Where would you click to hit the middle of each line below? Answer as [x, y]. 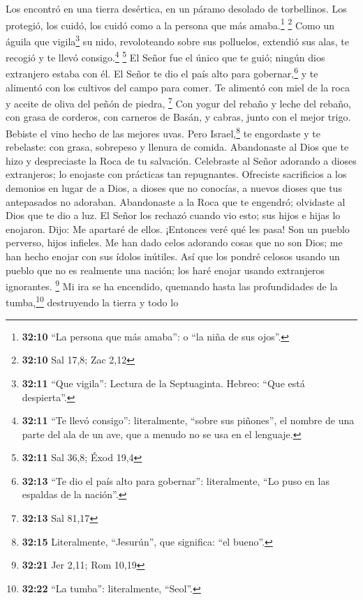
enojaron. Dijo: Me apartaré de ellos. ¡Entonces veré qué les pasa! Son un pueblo [178, 228]
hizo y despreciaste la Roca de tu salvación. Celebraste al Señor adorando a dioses [181, 160]
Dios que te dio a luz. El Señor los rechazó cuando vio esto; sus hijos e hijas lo [173, 215]
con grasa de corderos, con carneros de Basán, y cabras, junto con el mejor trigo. [178, 117]
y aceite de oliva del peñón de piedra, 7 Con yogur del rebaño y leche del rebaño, [178, 102]
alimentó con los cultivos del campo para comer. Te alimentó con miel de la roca [178, 87]
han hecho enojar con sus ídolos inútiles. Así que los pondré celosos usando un [173, 256]
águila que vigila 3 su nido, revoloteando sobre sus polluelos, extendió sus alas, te [177, 40]
